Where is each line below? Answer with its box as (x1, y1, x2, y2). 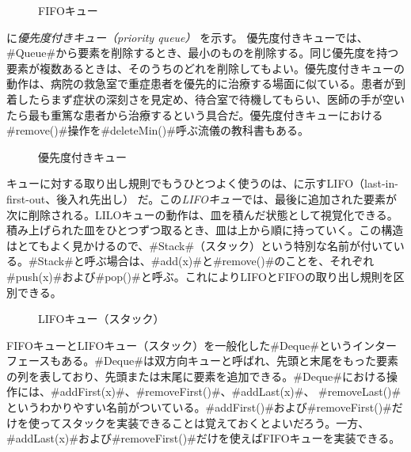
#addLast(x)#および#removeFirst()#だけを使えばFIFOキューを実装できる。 (6, 430, 401, 446)
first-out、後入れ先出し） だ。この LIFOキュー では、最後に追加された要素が (6, 190, 398, 207)
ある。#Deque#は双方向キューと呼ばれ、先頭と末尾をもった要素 (61, 352, 399, 369)
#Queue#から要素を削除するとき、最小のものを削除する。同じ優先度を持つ (6, 44, 399, 61)
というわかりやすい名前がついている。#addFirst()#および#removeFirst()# (6, 399, 392, 416)
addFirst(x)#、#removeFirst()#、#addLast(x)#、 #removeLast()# (59, 383, 401, 400)
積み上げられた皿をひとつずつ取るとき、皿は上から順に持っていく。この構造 (6, 222, 404, 238)
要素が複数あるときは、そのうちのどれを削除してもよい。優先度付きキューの (6, 59, 405, 76)
